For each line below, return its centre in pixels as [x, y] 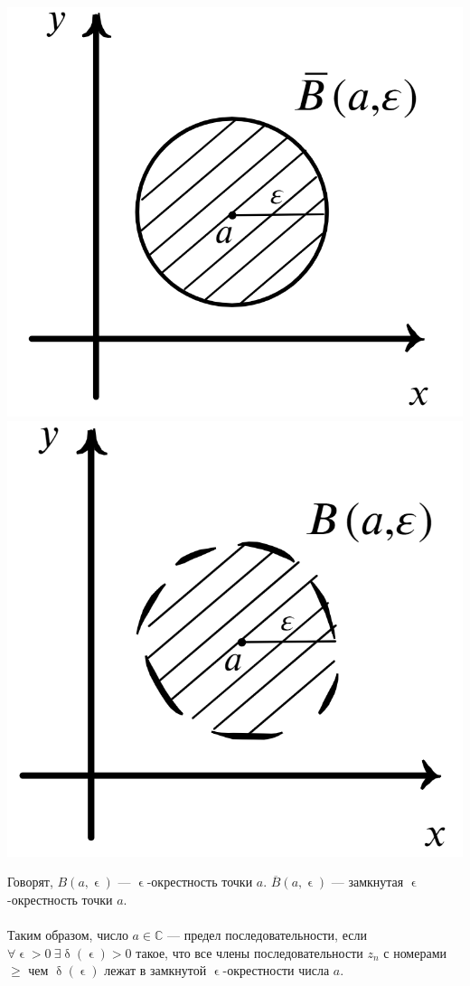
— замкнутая [367, 882]
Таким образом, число [68, 935]
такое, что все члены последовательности [249, 952]
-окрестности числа [276, 970]
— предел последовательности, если [267, 935]
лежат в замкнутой [155, 970]
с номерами [415, 952]
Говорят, [30, 882]
